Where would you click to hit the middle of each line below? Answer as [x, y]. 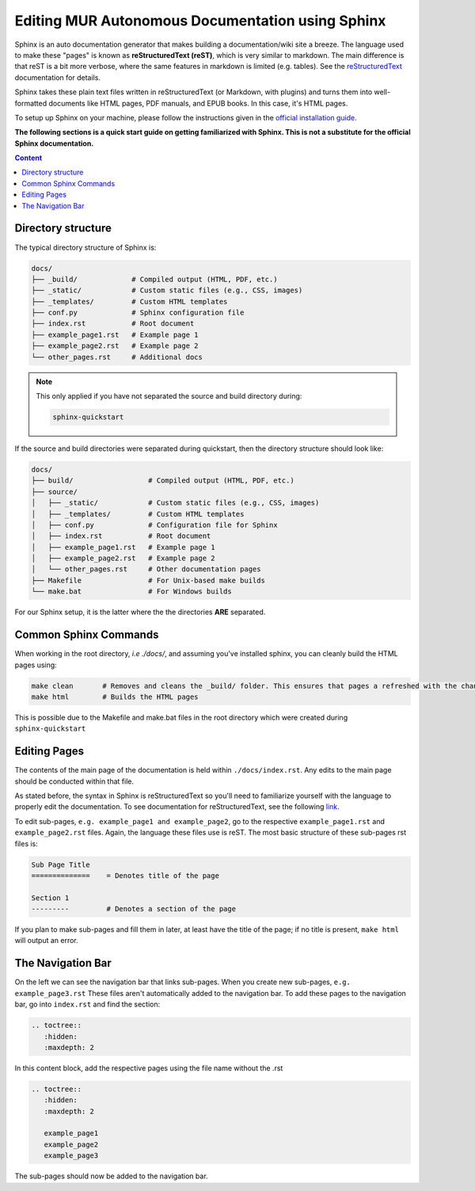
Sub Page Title [61, 865]
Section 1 [50, 898]
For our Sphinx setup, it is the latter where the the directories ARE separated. [140, 612]
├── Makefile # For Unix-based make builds [148, 580]
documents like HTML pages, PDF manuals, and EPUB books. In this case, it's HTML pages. [198, 103]
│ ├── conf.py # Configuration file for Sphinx [154, 525]
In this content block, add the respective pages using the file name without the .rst [149, 1068]
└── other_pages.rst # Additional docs [117, 357]
